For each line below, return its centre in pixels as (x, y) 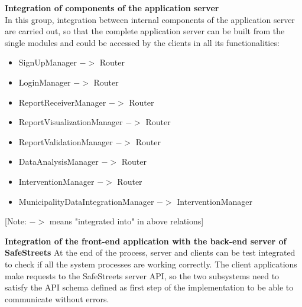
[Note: (16, 221)
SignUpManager (48, 62)
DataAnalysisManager (59, 161)
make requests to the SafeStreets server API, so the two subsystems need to (142, 275)
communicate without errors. (57, 298)
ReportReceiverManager (62, 102)
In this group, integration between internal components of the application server (150, 19)
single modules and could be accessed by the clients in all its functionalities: (142, 42)
